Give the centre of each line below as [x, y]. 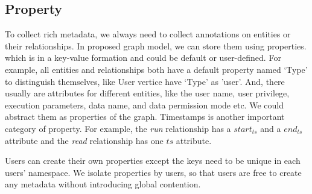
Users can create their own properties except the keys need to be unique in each [153, 161]
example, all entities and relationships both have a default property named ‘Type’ [156, 69]
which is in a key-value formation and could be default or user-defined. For [143, 58]
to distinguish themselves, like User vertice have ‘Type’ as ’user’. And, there [145, 81]
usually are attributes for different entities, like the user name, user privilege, [147, 93]
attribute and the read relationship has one [84, 140]
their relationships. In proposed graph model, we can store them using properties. [156, 45]
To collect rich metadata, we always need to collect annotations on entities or [148, 34]
